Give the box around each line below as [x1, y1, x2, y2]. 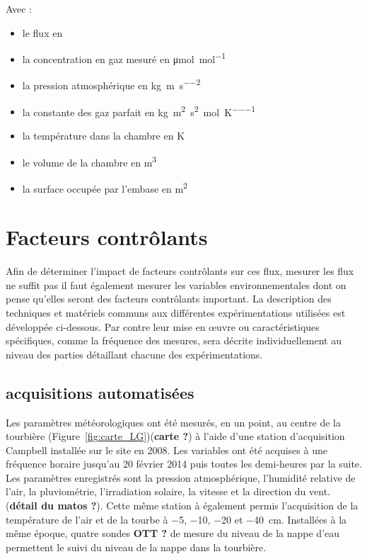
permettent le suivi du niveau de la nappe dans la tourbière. [6, 539, 267, 554]
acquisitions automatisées [6, 381, 194, 403]
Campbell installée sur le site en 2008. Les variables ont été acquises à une [6, 442, 327, 457]
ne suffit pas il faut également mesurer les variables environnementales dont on [6, 277, 346, 292]
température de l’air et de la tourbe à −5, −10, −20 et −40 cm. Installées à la [6, 512, 347, 526]
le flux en [22, 25, 63, 40]
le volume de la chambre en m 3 [22, 152, 157, 169]
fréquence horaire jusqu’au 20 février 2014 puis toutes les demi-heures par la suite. [6, 456, 362, 471]
